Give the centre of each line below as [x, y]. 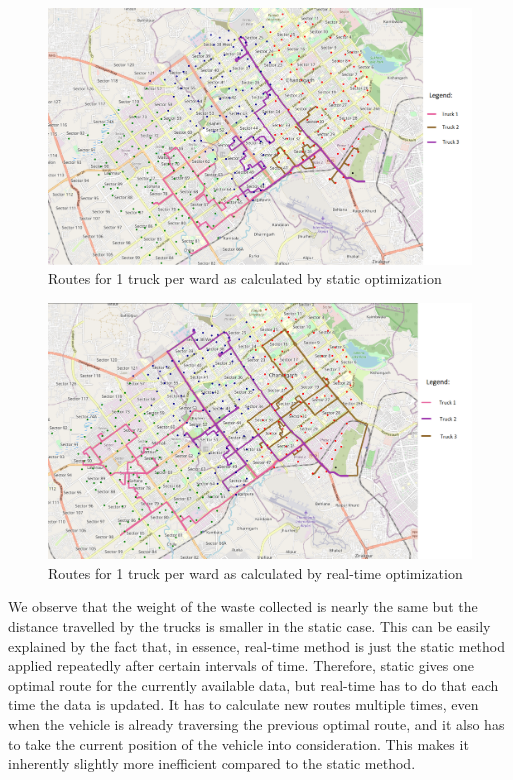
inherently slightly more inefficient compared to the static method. [212, 763]
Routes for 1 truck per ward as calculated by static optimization [245, 278]
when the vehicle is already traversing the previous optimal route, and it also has [256, 724]
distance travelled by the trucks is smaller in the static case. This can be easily [249, 626]
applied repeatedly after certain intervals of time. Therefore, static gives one [241, 665]
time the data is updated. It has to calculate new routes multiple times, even [243, 704]
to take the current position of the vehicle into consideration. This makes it [238, 743]
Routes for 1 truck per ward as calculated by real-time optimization [255, 572]
